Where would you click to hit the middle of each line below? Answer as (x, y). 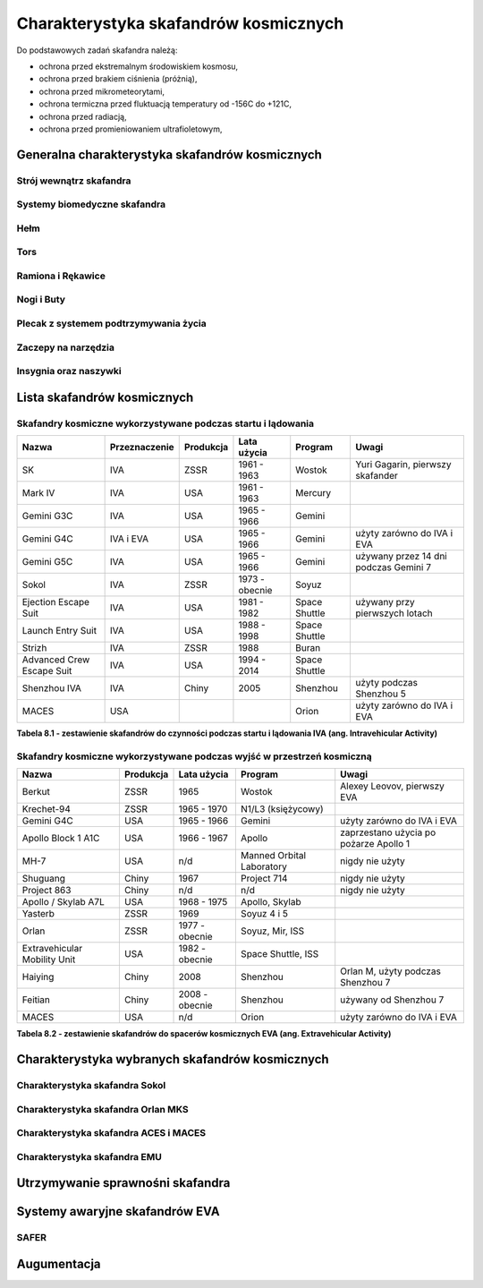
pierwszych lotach (394, 613)
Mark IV (38, 493)
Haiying (38, 977)
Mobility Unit (49, 960)
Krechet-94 (47, 809)
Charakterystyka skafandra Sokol (91, 1086)
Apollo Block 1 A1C (61, 839)
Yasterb (38, 914)
